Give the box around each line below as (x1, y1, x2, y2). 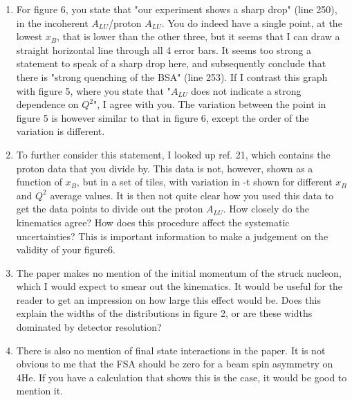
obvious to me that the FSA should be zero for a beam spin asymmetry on (16, 356, 333, 371)
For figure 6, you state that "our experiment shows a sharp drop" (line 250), (16, 2, 337, 16)
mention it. (16, 383, 64, 398)
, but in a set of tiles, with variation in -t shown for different (76, 174, 333, 189)
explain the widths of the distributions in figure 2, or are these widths (16, 306, 313, 320)
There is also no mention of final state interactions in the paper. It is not (16, 343, 326, 357)
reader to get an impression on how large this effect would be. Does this (16, 292, 321, 307)
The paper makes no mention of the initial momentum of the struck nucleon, (16, 265, 342, 280)
